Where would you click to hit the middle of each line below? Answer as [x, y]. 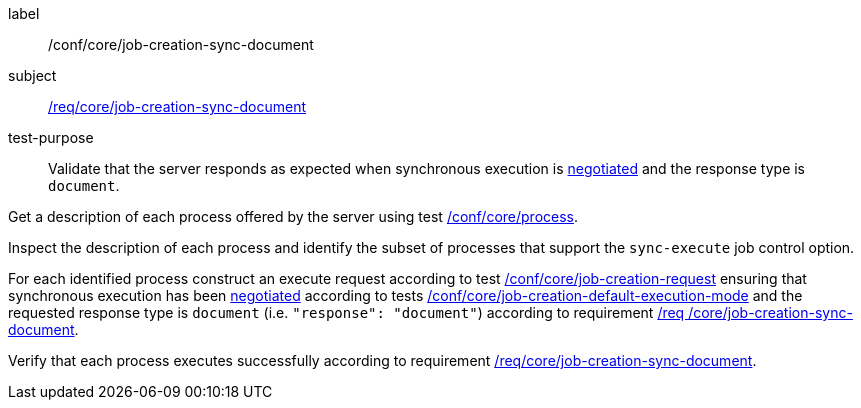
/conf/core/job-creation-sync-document [181, 44]
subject [32, 75]
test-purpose [51, 137]
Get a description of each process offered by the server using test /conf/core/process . [293, 216]
